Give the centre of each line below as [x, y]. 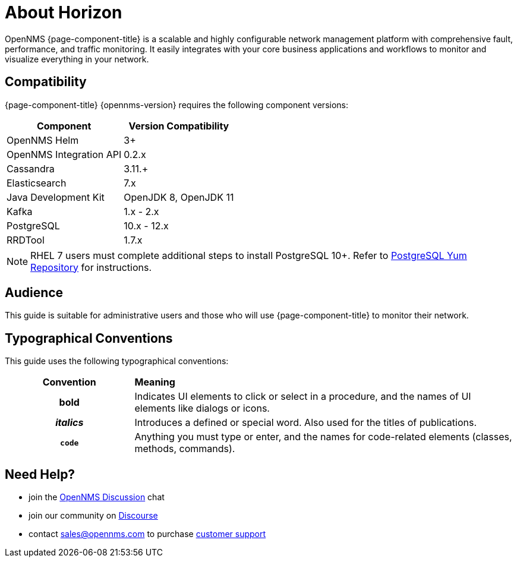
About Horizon [64, 12]
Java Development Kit [56, 197]
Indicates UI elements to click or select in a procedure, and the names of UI [303, 397]
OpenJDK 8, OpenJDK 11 [179, 197]
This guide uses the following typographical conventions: [117, 361]
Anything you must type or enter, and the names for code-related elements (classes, [323, 437]
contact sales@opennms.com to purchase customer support [147, 534]
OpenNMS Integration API [64, 154]
